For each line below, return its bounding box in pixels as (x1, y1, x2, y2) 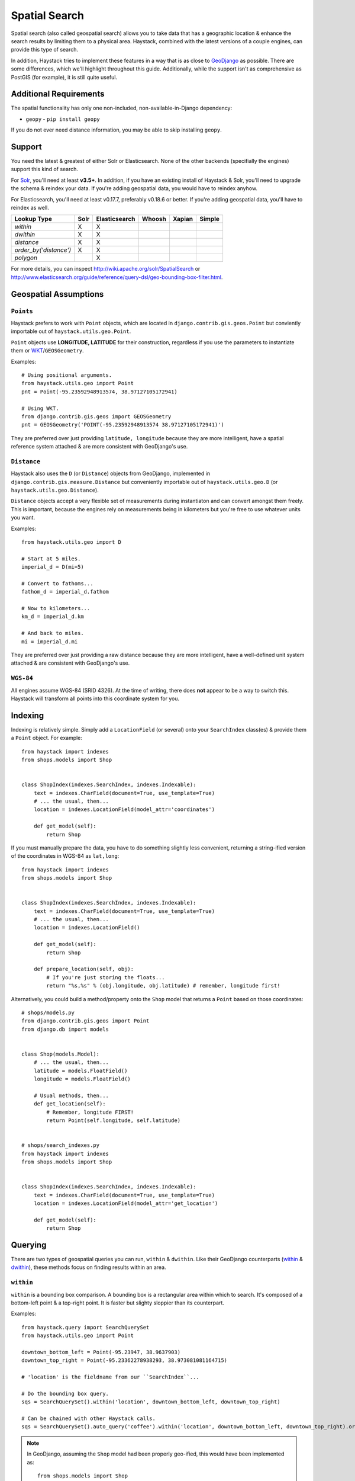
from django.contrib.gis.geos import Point (21, 1018, 150, 1024)
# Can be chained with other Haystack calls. (21, 1415, 156, 1422)
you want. (11, 514, 35, 521)
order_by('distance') (14, 246, 72, 254)
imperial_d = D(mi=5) (21, 563, 84, 570)
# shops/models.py (21, 1009, 75, 1016)
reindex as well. (11, 204, 50, 211)
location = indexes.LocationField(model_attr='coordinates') (33, 806, 215, 813)
